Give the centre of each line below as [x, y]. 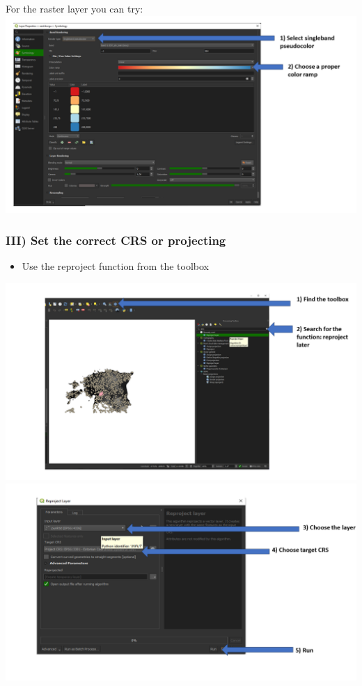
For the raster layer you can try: [74, 8]
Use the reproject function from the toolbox [115, 265]
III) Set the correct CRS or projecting [116, 240]
